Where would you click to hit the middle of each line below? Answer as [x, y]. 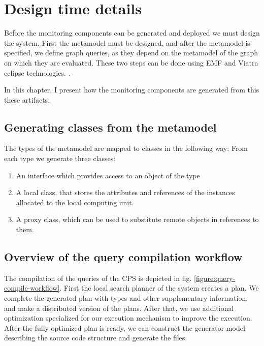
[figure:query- [215, 278]
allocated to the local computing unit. [75, 202]
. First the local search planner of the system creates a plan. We [159, 288]
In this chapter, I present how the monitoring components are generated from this [132, 90]
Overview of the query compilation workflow [123, 257]
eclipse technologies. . [37, 72]
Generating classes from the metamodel [110, 127]
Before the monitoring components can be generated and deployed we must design [132, 33]
